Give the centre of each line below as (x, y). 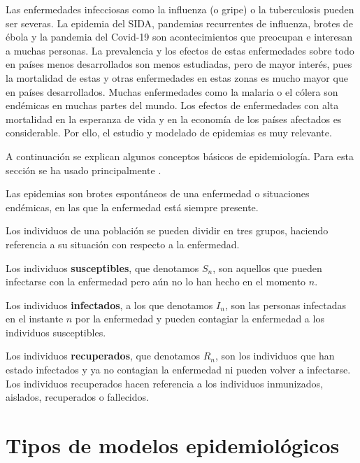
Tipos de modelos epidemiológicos (173, 445)
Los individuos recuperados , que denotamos (103, 356)
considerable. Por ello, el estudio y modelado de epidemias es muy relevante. (169, 133)
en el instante (35, 319)
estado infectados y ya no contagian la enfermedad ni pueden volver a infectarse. (178, 370)
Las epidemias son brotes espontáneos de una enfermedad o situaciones (158, 193)
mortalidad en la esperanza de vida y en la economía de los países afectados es (174, 119)
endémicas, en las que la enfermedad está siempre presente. (132, 207)
